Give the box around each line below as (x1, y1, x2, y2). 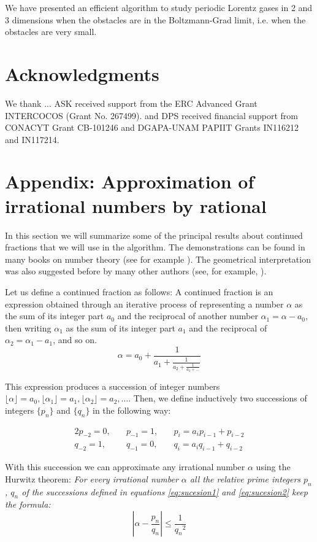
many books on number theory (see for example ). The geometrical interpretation (5, 252, 311, 265)
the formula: (5, 498, 51, 511)
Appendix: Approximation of (5, 169, 254, 194)
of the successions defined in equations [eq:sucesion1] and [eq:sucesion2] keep (21, 485, 308, 498)
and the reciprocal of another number (117, 309, 258, 322)
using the (256, 460, 291, 473)
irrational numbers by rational (5, 193, 267, 218)
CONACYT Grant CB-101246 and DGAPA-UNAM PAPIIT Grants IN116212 (5, 121, 299, 134)
